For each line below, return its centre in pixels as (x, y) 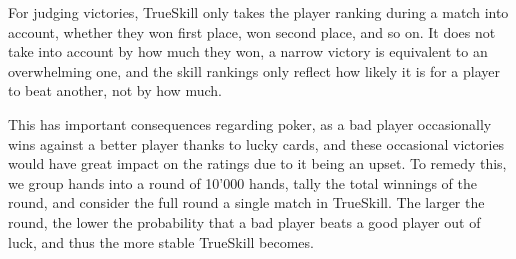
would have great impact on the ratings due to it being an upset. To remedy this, (257, 163)
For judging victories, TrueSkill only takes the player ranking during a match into (258, 12)
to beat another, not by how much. (115, 90)
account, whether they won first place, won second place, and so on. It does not (252, 31)
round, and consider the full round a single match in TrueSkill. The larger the (246, 202)
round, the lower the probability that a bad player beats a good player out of (244, 221)
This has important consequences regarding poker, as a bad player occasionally (250, 123)
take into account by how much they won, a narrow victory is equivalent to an (248, 51)
